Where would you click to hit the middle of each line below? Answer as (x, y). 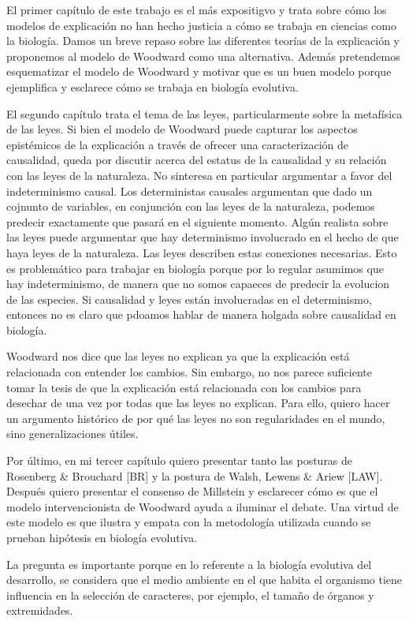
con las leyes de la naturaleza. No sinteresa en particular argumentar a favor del (199, 175)
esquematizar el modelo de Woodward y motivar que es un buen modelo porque (199, 71)
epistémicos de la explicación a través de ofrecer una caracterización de (177, 144)
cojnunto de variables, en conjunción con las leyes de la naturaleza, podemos (191, 206)
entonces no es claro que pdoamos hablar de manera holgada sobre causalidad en (201, 314)
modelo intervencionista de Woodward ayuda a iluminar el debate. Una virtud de (203, 506)
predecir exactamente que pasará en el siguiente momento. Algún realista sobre (197, 221)
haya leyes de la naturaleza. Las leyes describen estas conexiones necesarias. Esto (202, 252)
